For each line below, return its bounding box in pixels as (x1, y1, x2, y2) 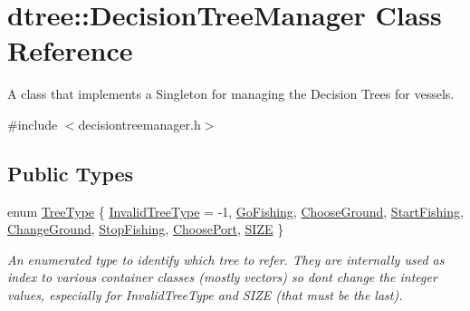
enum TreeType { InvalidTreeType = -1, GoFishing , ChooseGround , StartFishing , (7, 201, 464, 220)
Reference (7, 32, 133, 69)
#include (7, 114, 58, 133)
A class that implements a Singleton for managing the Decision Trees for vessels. (7, 84, 455, 103)
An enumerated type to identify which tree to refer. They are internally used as (7, 249, 445, 268)
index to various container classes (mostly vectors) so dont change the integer (7, 267, 437, 287)
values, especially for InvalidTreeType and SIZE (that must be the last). (7, 286, 403, 305)
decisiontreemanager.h (78, 114, 201, 133)
